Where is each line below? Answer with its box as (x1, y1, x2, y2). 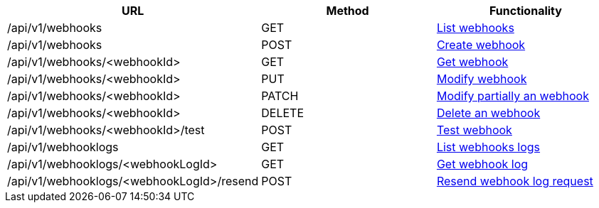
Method (326, 4, 369, 18)
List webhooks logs (436, 140, 541, 154)
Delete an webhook (436, 106, 541, 120)
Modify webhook (436, 72, 527, 86)
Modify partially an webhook (436, 89, 589, 103)
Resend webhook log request (436, 174, 593, 188)
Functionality (489, 4, 562, 18)
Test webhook (436, 123, 512, 137)
